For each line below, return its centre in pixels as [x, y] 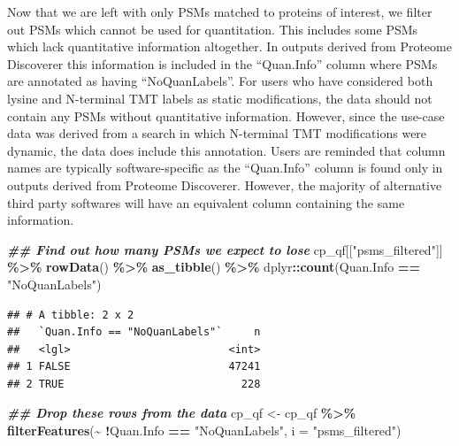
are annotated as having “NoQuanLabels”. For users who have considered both [220, 81]
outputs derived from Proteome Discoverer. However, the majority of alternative [225, 185]
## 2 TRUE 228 [134, 384]
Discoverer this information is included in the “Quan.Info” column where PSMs [222, 63]
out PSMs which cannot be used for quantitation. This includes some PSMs [213, 29]
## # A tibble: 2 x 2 [71, 315]
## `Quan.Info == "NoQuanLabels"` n [134, 332]
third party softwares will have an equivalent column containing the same [206, 202]
